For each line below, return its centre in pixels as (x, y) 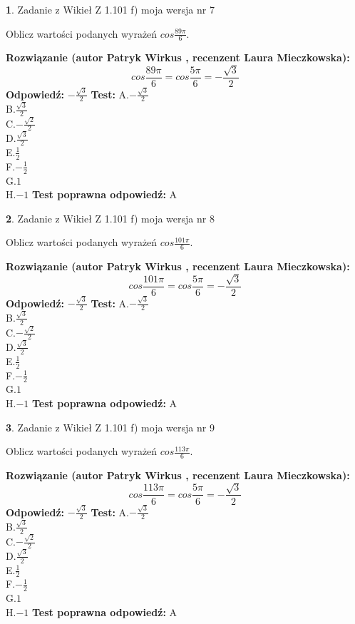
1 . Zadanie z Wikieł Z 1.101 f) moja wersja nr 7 (110, 9)
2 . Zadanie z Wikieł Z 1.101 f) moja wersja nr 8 (110, 218)
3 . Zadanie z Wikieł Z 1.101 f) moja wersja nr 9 (110, 427)
